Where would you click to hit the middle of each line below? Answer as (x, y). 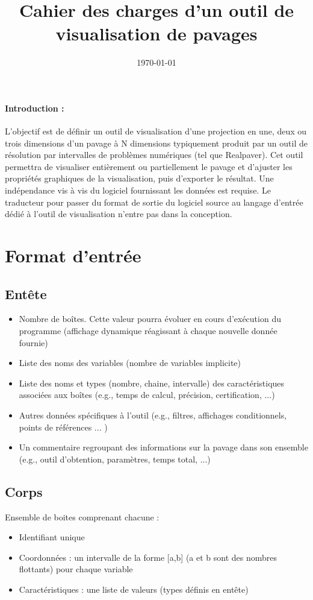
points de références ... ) (63, 427)
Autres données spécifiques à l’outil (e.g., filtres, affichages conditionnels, (153, 415)
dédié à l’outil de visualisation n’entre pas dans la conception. (119, 214)
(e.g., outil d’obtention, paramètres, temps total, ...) (115, 459)
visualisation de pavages (156, 33)
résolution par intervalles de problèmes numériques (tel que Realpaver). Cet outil (154, 155)
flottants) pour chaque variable (76, 569)
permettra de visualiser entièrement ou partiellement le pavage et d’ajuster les (149, 166)
